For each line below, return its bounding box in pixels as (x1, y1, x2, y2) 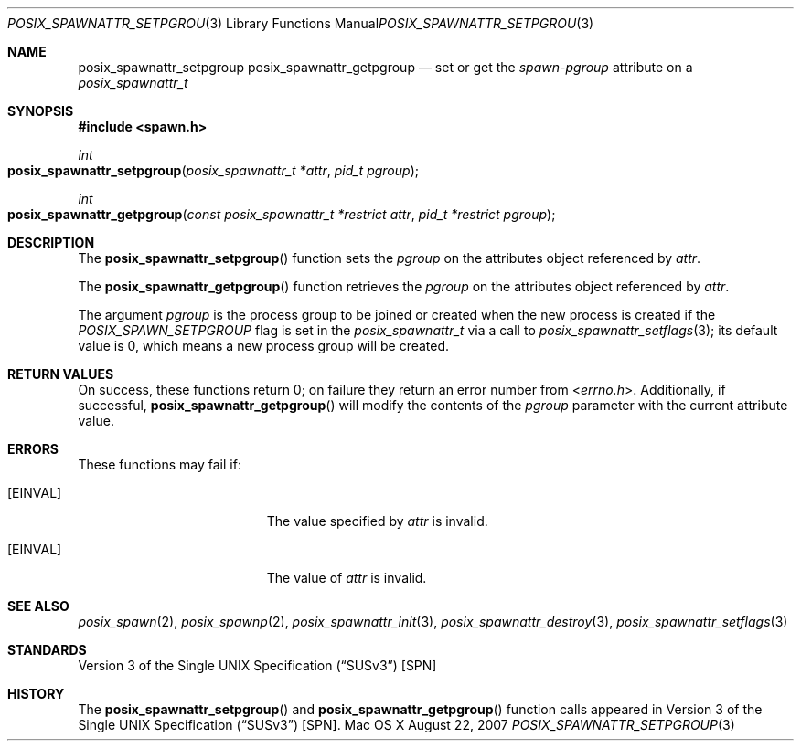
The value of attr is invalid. (266, 570, 427, 585)
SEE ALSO (7, 598, 69, 614)
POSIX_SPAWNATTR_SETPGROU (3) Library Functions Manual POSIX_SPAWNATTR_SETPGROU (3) (7, 16, 594, 31)
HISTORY (7, 686, 65, 701)
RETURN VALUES (7, 366, 114, 382)
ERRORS (7, 441, 59, 457)
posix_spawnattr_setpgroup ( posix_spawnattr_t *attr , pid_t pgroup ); (7, 163, 419, 178)
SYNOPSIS (7, 103, 74, 119)
